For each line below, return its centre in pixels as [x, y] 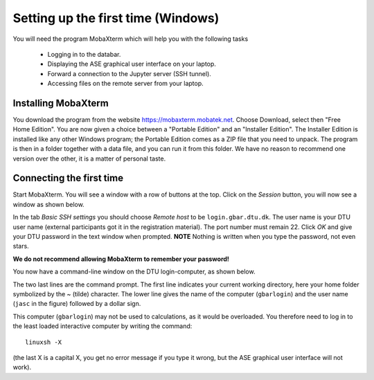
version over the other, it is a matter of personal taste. [89, 159]
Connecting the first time [68, 178]
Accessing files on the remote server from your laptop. [125, 84]
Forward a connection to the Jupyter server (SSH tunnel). [129, 73]
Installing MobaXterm [61, 103]
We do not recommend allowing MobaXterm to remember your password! [121, 259]
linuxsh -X [44, 342]
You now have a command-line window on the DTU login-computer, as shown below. [134, 272]
